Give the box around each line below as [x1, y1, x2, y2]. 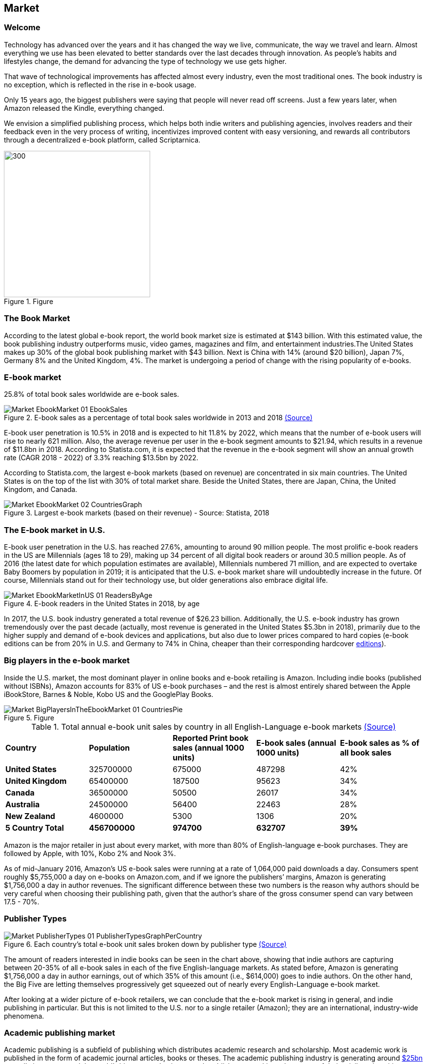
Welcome [4, 22, 40, 33]
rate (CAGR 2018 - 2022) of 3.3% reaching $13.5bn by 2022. [4, 453, 198, 462]
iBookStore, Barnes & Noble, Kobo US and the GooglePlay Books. [4, 690, 213, 698]
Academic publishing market [4, 1027, 116, 1038]
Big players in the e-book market [4, 655, 130, 666]
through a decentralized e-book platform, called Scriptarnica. [4, 135, 201, 144]
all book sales [340, 747, 391, 757]
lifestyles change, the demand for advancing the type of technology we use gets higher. [4, 57, 287, 65]
